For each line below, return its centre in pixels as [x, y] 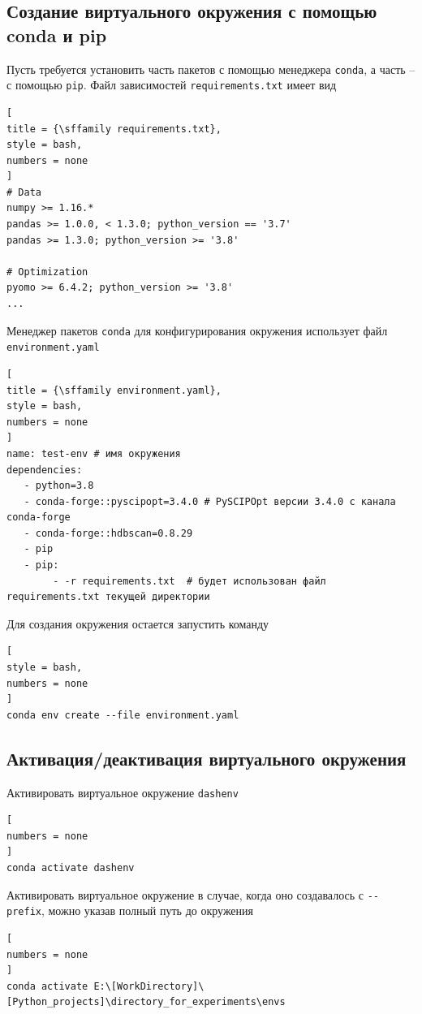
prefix [24, 912]
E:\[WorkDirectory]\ [149, 986]
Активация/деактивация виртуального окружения [207, 758]
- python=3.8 [59, 486]
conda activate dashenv [71, 868]
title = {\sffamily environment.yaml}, [114, 390]
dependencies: [45, 470]
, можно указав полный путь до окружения [147, 910]
